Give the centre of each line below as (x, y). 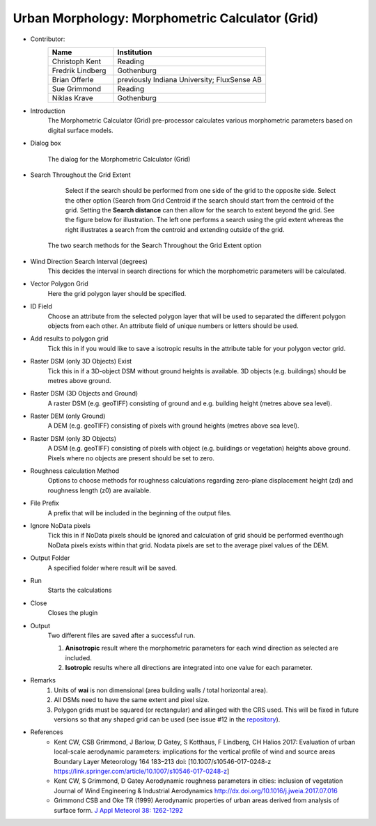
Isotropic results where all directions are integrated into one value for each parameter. (189, 668)
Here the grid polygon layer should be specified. (117, 293)
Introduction (48, 111)
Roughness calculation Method (75, 471)
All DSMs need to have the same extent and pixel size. (132, 700)
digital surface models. (81, 130)
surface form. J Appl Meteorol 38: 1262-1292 (119, 810)
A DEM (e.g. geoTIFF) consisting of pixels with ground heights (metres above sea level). (173, 426)
